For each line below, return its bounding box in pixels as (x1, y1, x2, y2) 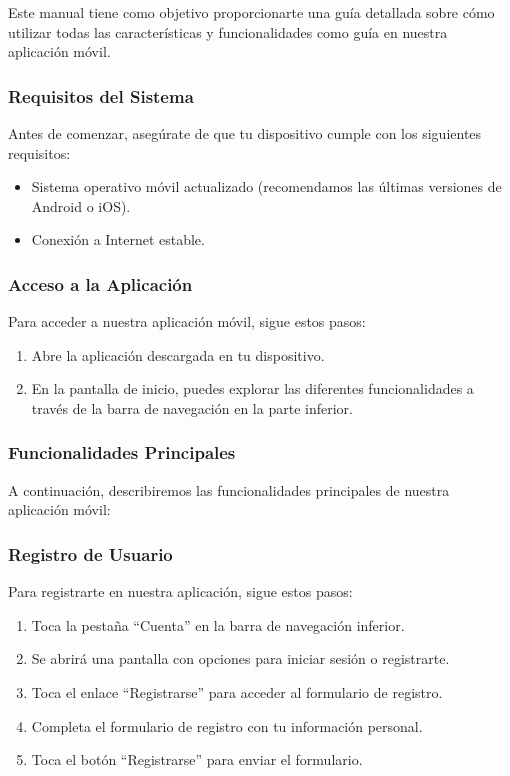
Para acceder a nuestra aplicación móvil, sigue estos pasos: (8, 311, 366, 332)
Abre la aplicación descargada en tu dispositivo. (31, 344, 325, 365)
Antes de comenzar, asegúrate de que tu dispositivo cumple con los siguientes (8, 123, 482, 143)
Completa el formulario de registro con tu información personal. (31, 715, 423, 736)
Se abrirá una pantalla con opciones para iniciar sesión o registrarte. (31, 648, 450, 669)
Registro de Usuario (8, 541, 173, 566)
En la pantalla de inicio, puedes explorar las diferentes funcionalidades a (31, 378, 474, 399)
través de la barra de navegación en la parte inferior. (31, 397, 353, 418)
